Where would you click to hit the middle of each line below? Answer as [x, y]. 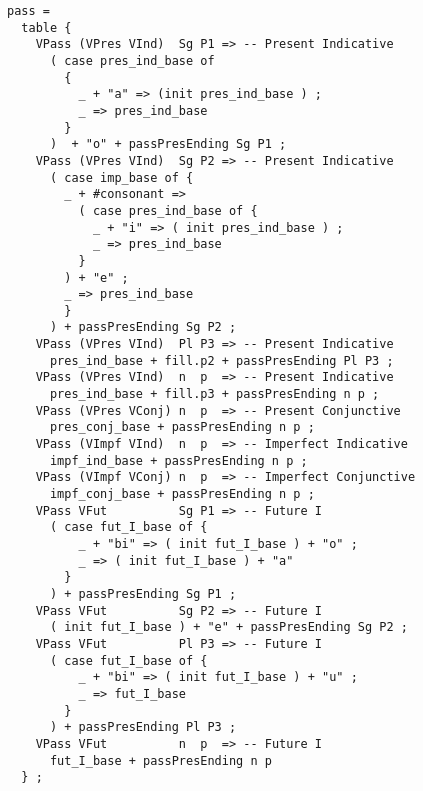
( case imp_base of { [121, 177]
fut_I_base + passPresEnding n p [160, 760]
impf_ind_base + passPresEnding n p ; [178, 460]
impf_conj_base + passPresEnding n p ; [182, 494]
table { [46, 27]
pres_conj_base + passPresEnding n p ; [182, 427]
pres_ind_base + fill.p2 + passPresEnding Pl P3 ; [221, 360]
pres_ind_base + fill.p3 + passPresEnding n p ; [214, 394]
